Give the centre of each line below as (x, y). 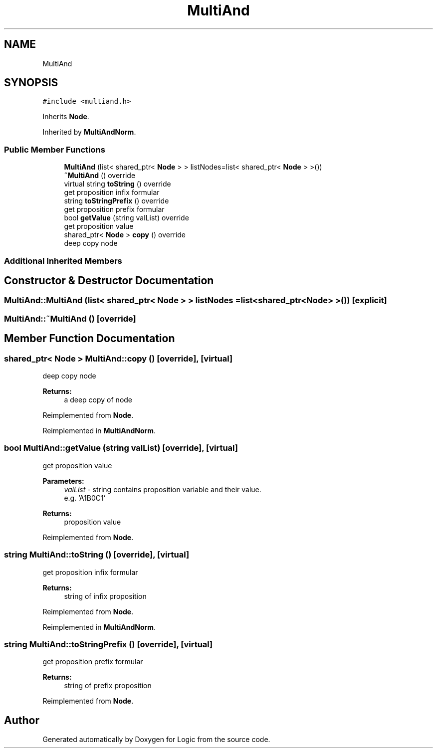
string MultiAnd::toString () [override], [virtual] (97, 555)
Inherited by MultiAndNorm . (89, 132)
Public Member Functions (55, 149)
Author (22, 720)
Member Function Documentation (90, 339)
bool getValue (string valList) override (126, 218)
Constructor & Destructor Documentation (109, 280)
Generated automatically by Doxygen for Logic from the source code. (156, 740)
